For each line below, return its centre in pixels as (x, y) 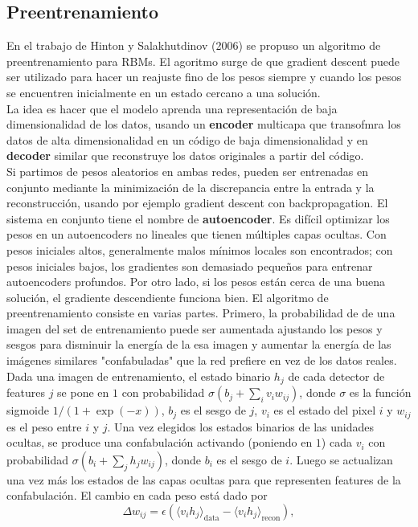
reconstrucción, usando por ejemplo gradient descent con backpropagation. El (197, 203)
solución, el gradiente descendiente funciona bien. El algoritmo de (168, 297)
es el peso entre (44, 426)
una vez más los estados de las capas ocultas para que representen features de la (204, 479)
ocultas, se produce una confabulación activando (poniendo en (160, 442)
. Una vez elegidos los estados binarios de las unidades (240, 426)
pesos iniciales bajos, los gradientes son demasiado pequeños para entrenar (190, 266)
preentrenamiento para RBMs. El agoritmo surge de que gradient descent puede (203, 61)
